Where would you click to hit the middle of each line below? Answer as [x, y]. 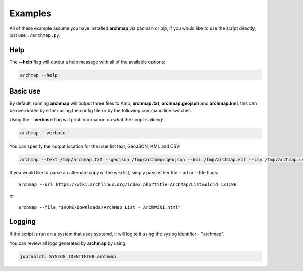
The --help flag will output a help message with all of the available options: [87, 62]
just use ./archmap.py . [35, 35]
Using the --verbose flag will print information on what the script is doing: [86, 120]
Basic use [25, 91]
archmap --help [39, 75]
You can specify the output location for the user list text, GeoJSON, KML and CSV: [95, 146]
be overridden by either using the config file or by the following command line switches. [101, 110]
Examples [30, 13]
